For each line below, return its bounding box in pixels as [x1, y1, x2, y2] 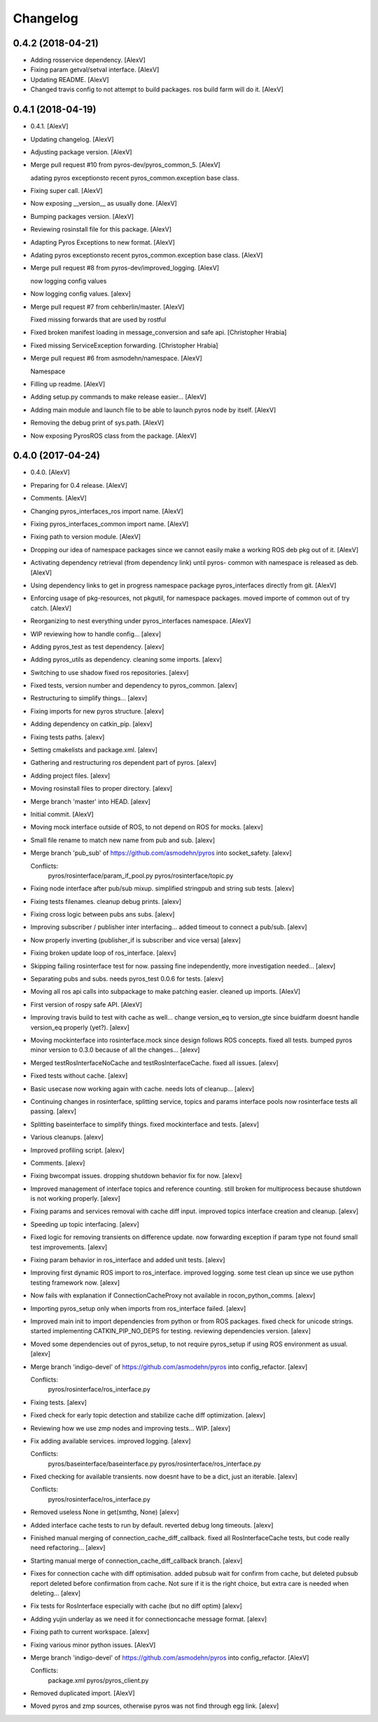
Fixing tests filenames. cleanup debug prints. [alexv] [30, 897, 182, 905]
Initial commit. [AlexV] [30, 810, 94, 818]
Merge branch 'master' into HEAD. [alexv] [30, 797, 150, 806]
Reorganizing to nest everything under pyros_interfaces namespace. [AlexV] [30, 617, 251, 625]
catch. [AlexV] [30, 603, 72, 612]
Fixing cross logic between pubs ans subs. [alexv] [30, 910, 175, 919]
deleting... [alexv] [30, 1589, 80, 1597]
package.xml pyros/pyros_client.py [48, 1676, 149, 1684]
